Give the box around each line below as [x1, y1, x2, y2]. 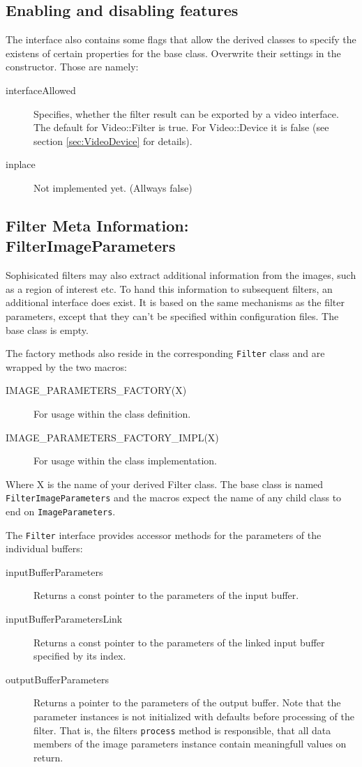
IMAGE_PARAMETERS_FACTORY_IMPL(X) [6, 430, 219, 444]
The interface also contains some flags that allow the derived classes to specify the [6, 32, 356, 47]
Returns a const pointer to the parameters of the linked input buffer [33, 635, 325, 649]
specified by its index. [33, 648, 126, 663]
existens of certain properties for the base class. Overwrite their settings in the [6, 45, 341, 60]
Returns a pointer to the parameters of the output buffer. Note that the [33, 695, 341, 710]
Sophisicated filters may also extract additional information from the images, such [6, 268, 356, 282]
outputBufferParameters [6, 671, 109, 686]
